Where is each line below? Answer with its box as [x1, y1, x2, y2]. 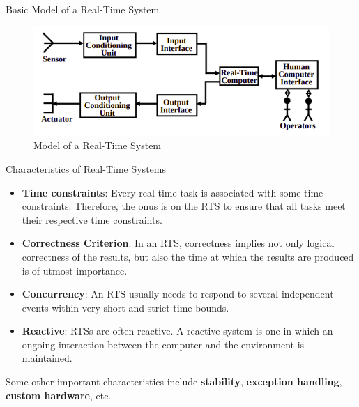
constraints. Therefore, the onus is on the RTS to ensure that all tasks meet [22, 199, 346, 213]
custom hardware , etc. [6, 387, 112, 402]
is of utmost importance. [22, 263, 128, 277]
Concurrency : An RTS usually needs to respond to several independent [22, 286, 334, 301]
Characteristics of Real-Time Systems [6, 161, 166, 176]
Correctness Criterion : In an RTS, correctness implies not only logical [22, 236, 335, 250]
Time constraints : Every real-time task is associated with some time [22, 185, 323, 199]
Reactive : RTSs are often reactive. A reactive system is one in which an [22, 323, 333, 338]
